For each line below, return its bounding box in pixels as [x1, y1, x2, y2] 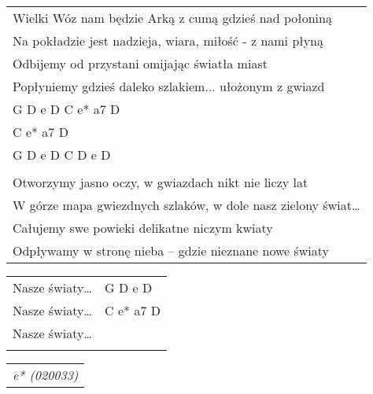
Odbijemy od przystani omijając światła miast [13, 54, 268, 72]
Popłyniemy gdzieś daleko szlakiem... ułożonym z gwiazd [13, 77, 325, 95]
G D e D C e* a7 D [13, 100, 120, 118]
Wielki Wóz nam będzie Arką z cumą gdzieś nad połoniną [13, 9, 332, 27]
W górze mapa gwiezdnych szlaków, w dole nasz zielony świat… [13, 196, 360, 214]
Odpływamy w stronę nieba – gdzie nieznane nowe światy [13, 241, 330, 260]
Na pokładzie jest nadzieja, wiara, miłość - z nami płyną [13, 31, 323, 50]
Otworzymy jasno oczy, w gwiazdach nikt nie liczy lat [13, 173, 308, 191]
